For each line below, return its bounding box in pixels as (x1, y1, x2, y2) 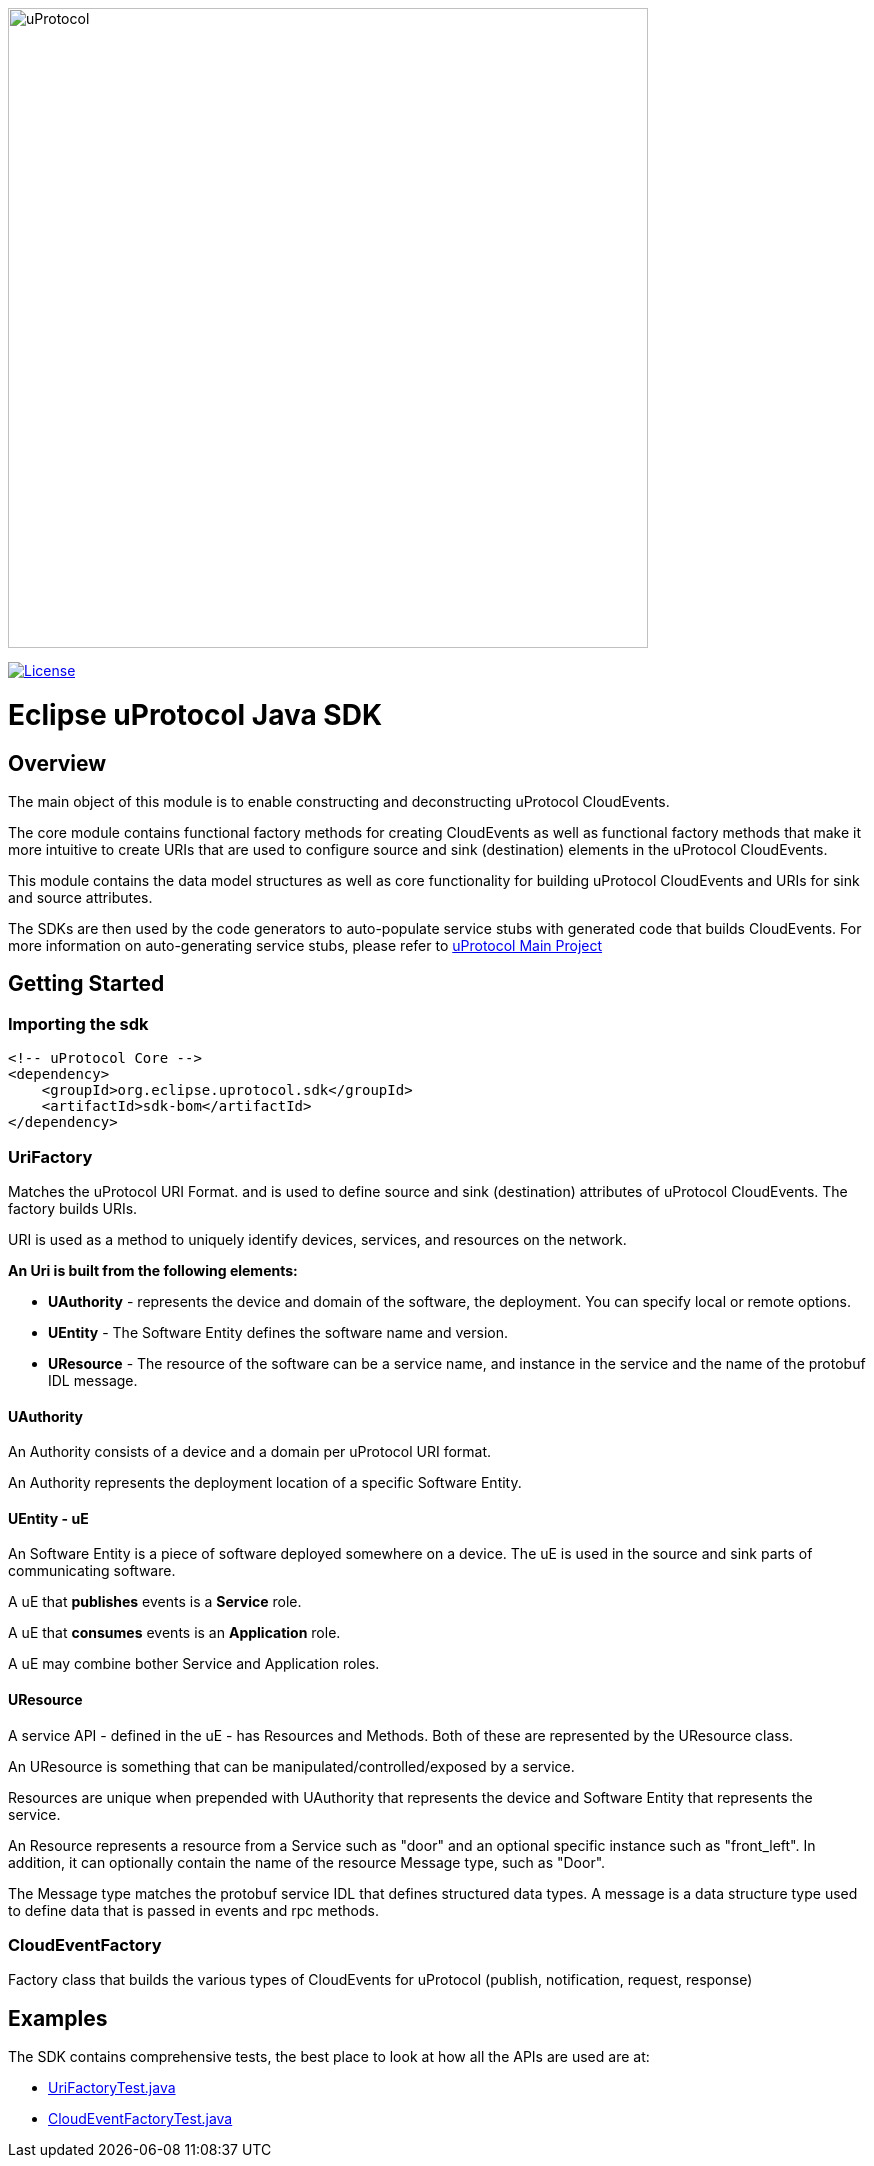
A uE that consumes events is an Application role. (8, 1624, 341, 1642)
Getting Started (8, 971, 165, 997)
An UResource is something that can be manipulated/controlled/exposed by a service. (8, 1757, 575, 1775)
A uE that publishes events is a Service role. (8, 1593, 302, 1611)
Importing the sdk (8, 1013, 149, 1034)
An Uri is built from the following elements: (8, 1261, 298, 1279)
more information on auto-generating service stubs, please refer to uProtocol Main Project (8, 936, 603, 954)
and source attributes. (8, 888, 153, 906)
